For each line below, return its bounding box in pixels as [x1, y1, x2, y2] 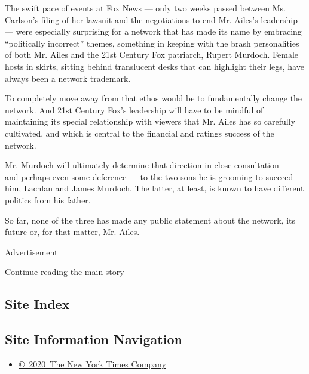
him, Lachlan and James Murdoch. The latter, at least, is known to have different [5, 182, 304, 194]
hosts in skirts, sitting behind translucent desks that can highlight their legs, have [5, 60, 304, 72]
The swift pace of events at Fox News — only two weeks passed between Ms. [5, 2, 286, 14]
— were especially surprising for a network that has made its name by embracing [5, 25, 302, 38]
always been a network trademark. [5, 72, 131, 84]
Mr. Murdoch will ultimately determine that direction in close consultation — [5, 159, 290, 171]
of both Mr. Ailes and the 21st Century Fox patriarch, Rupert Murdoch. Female [5, 48, 299, 61]
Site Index [5, 295, 70, 313]
